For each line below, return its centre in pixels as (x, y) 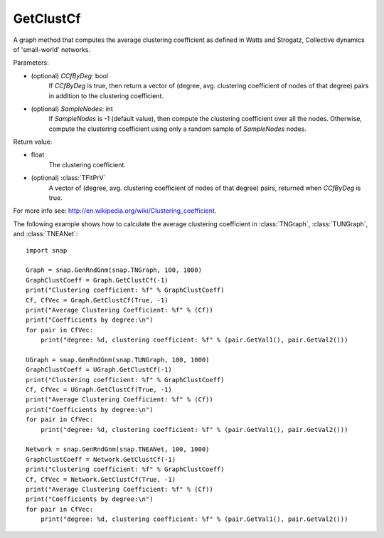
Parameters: (31, 63)
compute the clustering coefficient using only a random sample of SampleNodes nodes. (178, 129)
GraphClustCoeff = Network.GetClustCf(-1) (101, 459)
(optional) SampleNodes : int (72, 109)
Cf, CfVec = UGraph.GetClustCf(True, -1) (99, 390)
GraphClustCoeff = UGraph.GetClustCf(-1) (99, 370)
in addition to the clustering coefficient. (106, 95)
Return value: (33, 142)
